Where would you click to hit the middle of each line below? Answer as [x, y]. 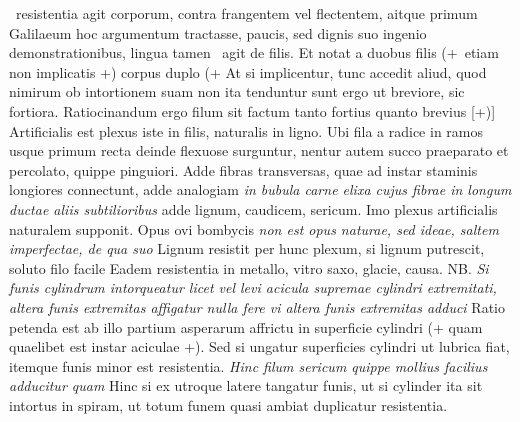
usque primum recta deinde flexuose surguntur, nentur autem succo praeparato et [259, 150]
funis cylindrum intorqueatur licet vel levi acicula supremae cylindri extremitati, [253, 287]
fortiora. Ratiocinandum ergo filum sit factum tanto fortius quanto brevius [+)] [252, 110]
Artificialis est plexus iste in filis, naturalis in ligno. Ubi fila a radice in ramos [246, 130]
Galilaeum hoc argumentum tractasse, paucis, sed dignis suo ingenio [218, 32]
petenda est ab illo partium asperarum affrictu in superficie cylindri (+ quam [246, 326]
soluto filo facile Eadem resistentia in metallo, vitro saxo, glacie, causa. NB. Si [249, 267]
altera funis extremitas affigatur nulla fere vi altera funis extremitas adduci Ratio [257, 306]
